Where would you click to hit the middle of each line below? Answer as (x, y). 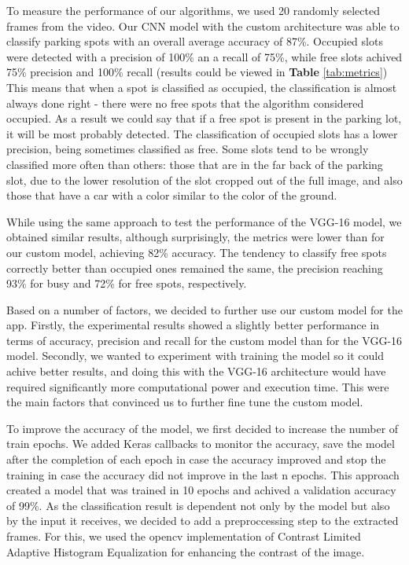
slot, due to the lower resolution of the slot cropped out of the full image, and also (204, 180)
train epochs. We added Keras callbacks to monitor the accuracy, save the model (201, 444)
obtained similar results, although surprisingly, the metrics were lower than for (195, 237)
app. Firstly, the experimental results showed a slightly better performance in (193, 325)
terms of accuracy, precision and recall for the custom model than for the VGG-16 (204, 340)
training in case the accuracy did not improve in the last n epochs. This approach (203, 474)
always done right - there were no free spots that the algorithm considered (185, 103)
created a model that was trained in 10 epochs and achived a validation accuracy (201, 490)
